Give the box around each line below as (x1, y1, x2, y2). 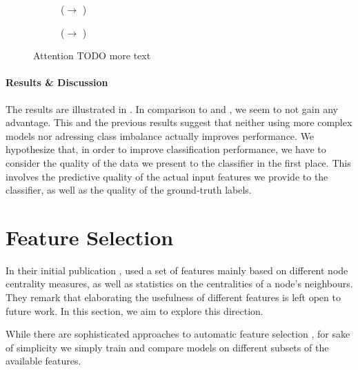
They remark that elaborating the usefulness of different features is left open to (6, 290, 341, 305)
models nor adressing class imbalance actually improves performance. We (6, 128, 315, 143)
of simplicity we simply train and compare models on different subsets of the (6, 340, 329, 354)
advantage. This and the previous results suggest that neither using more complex (6, 115, 352, 130)
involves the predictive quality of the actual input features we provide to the (6, 169, 328, 183)
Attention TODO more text (33, 48, 151, 63)
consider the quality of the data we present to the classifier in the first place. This (6, 155, 351, 169)
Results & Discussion (6, 75, 108, 90)
